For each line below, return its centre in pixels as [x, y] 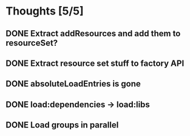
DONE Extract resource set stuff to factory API [95, 63]
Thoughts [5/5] [45, 11]
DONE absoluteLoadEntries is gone [73, 84]
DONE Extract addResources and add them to [93, 34]
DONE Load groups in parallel [62, 125]
